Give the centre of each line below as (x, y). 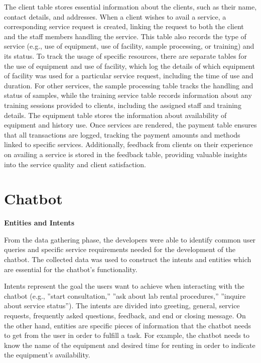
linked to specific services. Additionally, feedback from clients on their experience (128, 144)
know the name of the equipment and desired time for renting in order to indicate (130, 345)
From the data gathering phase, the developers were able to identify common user (130, 239)
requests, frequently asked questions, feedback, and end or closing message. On (125, 315)
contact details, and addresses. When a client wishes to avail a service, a (115, 16)
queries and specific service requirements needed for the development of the (120, 249)
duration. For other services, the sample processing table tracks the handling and (129, 85)
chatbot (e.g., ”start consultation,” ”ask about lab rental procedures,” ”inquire (125, 295)
